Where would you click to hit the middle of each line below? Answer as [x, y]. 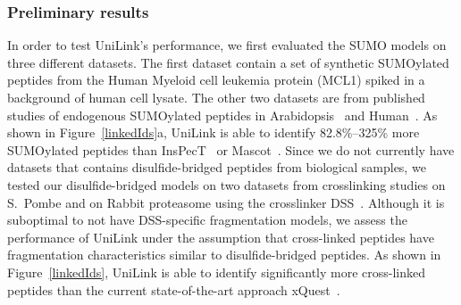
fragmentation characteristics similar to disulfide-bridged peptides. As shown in [224, 255]
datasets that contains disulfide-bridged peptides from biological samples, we [217, 167]
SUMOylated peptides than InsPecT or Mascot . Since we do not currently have [231, 149]
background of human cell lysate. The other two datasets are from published [216, 97]
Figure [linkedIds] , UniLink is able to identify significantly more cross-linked [217, 272]
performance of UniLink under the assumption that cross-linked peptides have [221, 237]
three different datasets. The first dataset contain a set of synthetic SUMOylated [228, 62]
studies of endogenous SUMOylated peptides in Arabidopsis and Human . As [222, 115]
